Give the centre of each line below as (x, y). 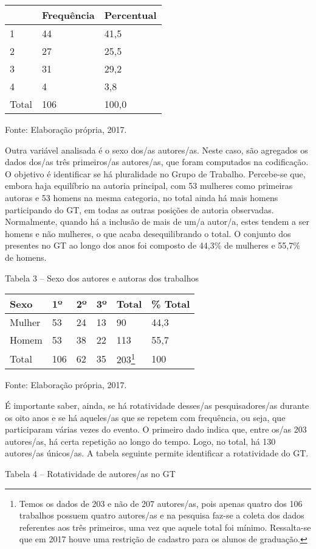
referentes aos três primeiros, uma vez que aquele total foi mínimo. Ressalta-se (165, 527)
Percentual (130, 15)
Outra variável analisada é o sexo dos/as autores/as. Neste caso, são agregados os (156, 150)
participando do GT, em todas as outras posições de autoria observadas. (139, 209)
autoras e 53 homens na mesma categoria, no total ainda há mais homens (142, 197)
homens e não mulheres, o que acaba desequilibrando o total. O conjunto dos (148, 233)
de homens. (26, 257)
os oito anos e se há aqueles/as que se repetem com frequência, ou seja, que (145, 417)
